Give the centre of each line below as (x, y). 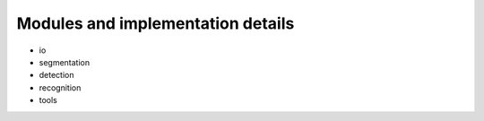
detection (56, 75)
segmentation (64, 62)
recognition (60, 87)
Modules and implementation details (156, 23)
